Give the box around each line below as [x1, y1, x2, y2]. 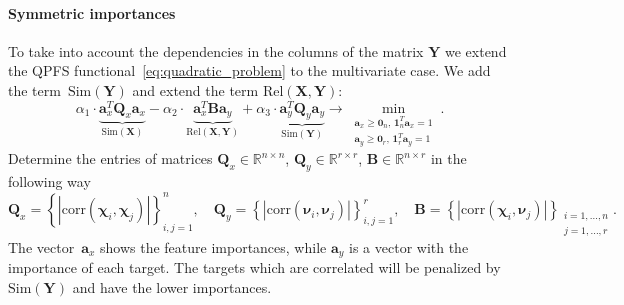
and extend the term [132, 79, 259, 100]
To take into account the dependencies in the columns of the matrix [8, 40, 424, 61]
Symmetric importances [8, 2, 176, 23]
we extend [445, 40, 507, 61]
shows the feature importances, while [100, 236, 327, 257]
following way [8, 171, 91, 192]
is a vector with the [349, 236, 469, 257]
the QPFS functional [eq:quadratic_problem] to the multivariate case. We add [8, 60, 491, 81]
